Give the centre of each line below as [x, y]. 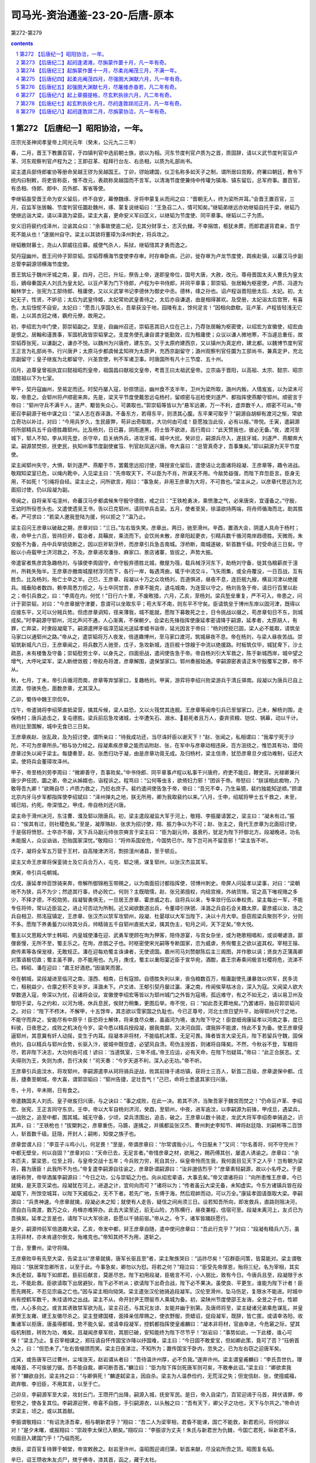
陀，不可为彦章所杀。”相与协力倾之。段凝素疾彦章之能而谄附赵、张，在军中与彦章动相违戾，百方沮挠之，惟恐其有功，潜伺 [157, 745]
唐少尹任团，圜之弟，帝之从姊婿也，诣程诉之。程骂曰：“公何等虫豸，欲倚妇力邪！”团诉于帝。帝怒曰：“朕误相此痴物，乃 [155, 781]
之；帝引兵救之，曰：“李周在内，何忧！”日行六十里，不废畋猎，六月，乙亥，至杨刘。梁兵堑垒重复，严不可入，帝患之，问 [157, 595]
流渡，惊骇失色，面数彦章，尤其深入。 [57, 688]
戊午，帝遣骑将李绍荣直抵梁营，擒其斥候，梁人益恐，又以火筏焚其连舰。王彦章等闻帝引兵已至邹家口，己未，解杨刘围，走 [157, 710]
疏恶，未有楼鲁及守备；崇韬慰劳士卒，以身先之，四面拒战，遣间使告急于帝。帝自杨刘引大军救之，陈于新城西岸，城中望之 [157, 653]
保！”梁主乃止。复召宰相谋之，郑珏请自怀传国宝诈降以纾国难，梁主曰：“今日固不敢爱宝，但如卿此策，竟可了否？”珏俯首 [155, 1341]
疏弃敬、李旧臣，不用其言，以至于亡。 [57, 1384]
